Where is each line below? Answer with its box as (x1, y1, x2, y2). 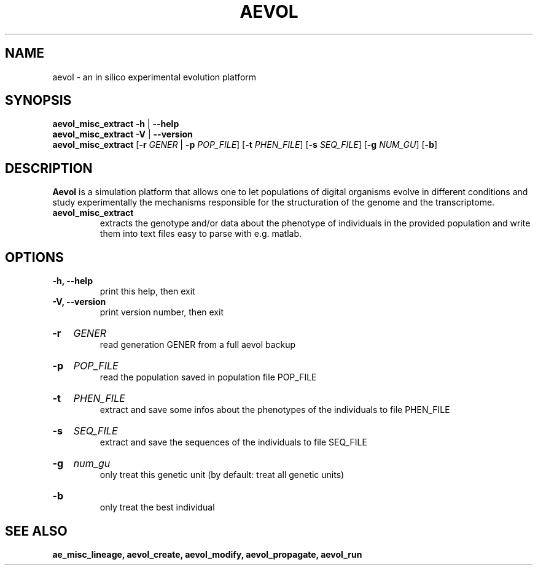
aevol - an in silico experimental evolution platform (52, 71, 257, 82)
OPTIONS (5, 249, 64, 265)
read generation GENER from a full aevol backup (99, 339, 296, 350)
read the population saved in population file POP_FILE (99, 372, 317, 383)
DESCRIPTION (5, 160, 93, 176)
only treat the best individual (99, 502, 215, 513)
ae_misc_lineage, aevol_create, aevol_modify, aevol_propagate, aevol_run (52, 549, 362, 560)
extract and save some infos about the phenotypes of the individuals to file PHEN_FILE (99, 404, 450, 415)
